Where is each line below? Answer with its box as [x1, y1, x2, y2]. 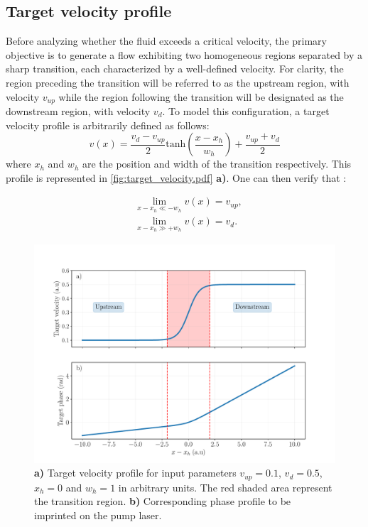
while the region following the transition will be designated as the [58, 89, 344, 104]
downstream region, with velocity [6, 104, 151, 119]
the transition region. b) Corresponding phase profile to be [34, 494, 291, 509]
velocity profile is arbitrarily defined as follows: [6, 117, 210, 132]
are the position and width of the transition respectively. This [82, 156, 352, 171]
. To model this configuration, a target [162, 104, 330, 119]
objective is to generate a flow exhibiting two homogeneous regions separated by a [6, 47, 363, 62]
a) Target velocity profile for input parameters [34, 465, 237, 480]
